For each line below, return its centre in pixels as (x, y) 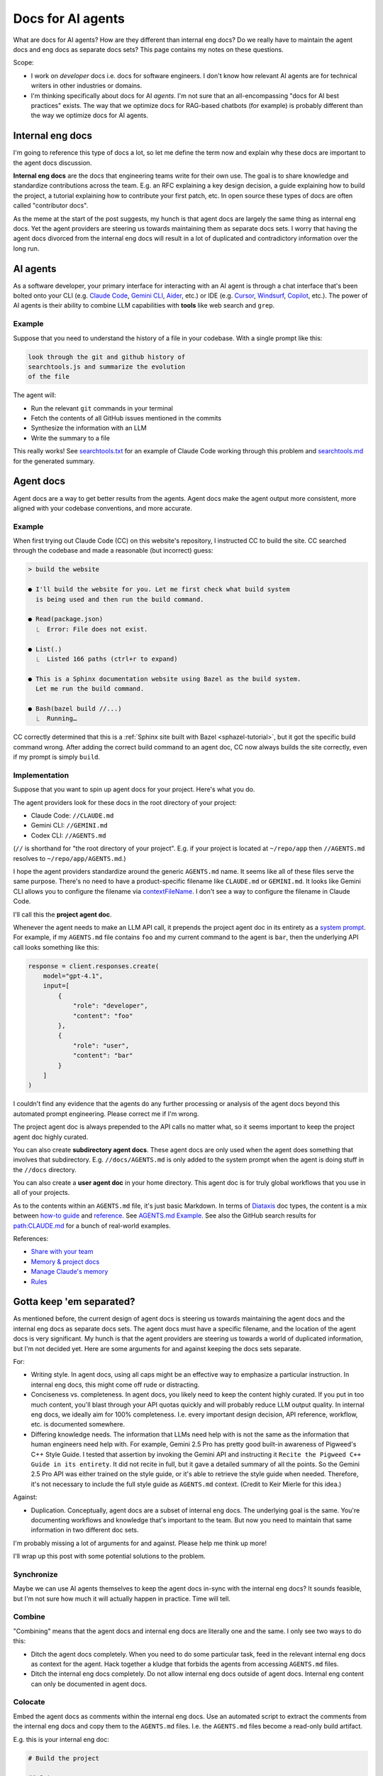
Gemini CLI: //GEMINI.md (69, 825)
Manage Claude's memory (70, 1272)
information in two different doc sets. (85, 1530)
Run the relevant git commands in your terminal (102, 408)
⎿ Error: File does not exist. (92, 629)
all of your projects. (41, 1193)
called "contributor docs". (51, 205)
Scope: (24, 63)
